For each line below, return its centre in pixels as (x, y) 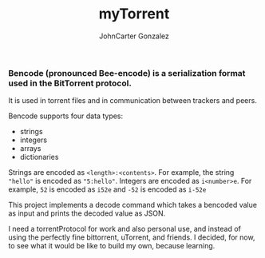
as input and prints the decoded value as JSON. (87, 213)
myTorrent (134, 14)
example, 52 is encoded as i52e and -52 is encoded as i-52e (107, 189)
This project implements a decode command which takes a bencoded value (133, 205)
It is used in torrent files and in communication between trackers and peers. (132, 101)
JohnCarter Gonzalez (134, 36)
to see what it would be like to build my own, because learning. (112, 246)
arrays (30, 149)
